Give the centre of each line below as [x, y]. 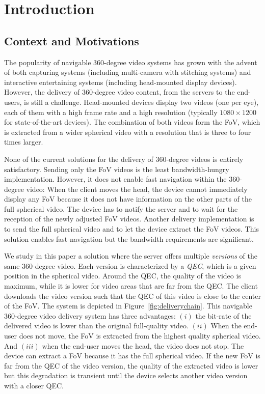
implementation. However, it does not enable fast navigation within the [115, 179]
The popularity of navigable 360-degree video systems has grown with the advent [131, 62]
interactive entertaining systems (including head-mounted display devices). [121, 82]
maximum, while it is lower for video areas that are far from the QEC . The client [131, 286]
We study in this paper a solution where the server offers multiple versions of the [131, 256]
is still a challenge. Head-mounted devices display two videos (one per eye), [141, 102]
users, [13, 102]
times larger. [24, 142]
